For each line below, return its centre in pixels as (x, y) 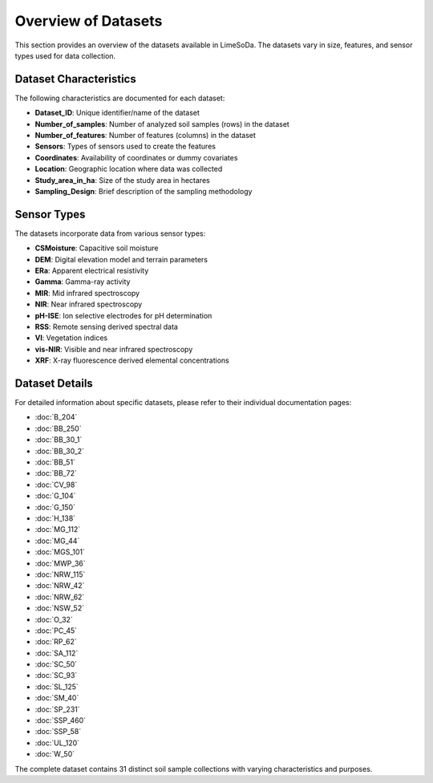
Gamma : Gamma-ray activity (83, 282)
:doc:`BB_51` (55, 462)
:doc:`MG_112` (57, 529)
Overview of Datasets (89, 21)
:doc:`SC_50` (56, 664)
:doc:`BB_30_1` (59, 440)
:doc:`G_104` (55, 496)
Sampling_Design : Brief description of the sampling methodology (144, 191)
